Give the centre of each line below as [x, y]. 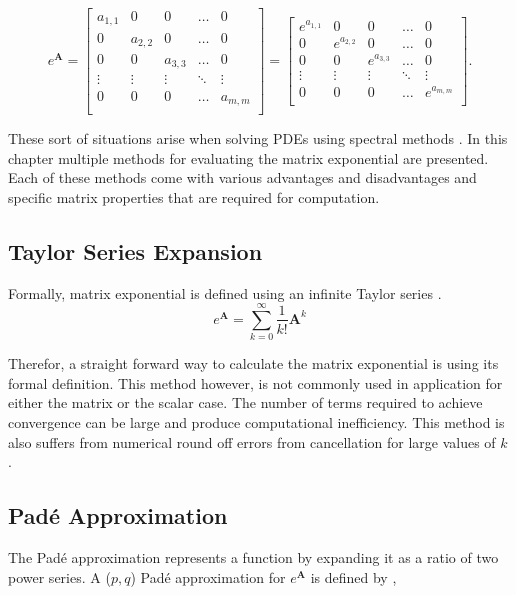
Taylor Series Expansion [135, 250]
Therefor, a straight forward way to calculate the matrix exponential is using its [253, 363]
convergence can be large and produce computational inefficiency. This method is [256, 422]
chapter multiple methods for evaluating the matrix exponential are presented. [248, 157]
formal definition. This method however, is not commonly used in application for [255, 382]
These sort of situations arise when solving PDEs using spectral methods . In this [258, 138]
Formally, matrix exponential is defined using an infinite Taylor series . [225, 292]
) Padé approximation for [208, 576]
